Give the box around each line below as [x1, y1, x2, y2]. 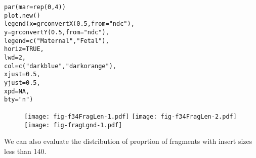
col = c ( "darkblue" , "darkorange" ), [4, 62, 116, 70]
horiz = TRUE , [4, 45, 44, 53]
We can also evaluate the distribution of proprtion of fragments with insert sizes [4, 136, 252, 146]
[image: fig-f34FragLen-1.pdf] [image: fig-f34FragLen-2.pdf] [24, 113, 237, 120]
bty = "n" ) [4, 96, 33, 103]
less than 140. [4, 145, 47, 156]
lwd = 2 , [4, 54, 26, 61]
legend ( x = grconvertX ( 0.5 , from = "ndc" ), [4, 20, 135, 28]
